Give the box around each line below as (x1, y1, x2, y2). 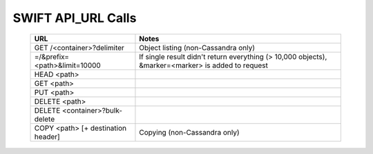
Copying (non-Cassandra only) (139, 127, 240, 137)
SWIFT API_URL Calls (12, 10, 137, 25)
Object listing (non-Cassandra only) (139, 43, 256, 52)
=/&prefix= (34, 52, 69, 61)
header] (34, 131, 60, 141)
